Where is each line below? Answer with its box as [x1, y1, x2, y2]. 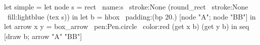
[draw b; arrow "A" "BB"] [4, 30, 82, 41]
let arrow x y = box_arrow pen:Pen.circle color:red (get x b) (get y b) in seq [4, 21, 249, 31]
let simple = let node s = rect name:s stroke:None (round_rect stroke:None [4, 1, 248, 11]
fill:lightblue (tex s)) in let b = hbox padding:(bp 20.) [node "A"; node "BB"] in [7, 11, 256, 21]
